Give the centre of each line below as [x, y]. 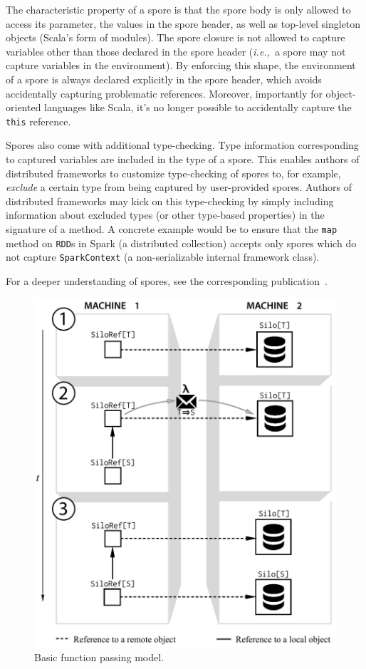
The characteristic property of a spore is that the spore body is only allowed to [178, 9]
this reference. [38, 121]
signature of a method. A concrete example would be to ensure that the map [172, 228]
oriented [23, 107]
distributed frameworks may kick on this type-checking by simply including [170, 201]
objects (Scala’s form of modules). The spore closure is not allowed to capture [176, 37]
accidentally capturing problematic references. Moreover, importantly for [164, 93]
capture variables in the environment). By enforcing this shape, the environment [181, 65]
